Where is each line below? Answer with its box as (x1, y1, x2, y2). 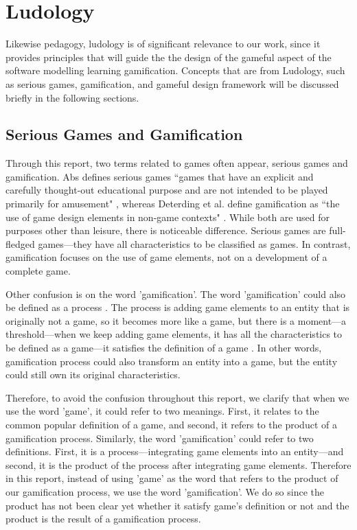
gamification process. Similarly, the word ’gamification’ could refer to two (5, 430, 314, 445)
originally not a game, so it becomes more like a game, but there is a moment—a (5, 313, 347, 327)
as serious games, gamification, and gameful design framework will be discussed (5, 76, 339, 91)
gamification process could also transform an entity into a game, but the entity (5, 354, 338, 368)
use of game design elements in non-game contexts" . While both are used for (5, 209, 330, 224)
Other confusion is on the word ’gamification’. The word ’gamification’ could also (5, 286, 346, 301)
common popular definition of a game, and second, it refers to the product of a (5, 417, 337, 431)
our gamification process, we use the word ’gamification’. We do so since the (5, 484, 325, 498)
